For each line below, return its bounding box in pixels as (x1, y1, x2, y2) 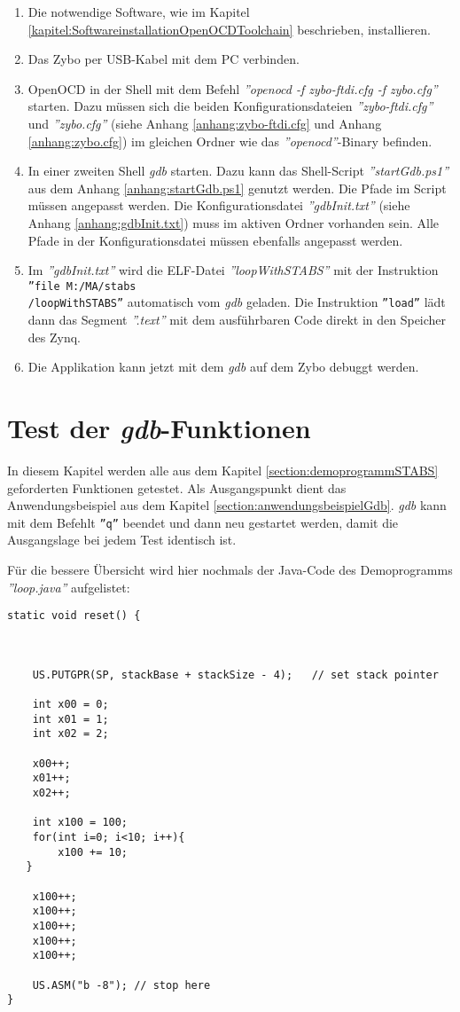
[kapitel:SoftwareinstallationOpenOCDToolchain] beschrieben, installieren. (27, 20, 431, 38)
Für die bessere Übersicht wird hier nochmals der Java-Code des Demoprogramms (7, 560, 453, 578)
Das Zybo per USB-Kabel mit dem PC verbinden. (27, 50, 300, 68)
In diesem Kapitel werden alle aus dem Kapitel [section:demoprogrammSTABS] (7, 460, 439, 479)
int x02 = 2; (32, 727, 109, 741)
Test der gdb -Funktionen (7, 410, 311, 446)
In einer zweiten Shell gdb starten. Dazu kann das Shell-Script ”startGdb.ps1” (27, 161, 449, 180)
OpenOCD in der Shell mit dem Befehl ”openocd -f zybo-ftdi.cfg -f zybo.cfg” (27, 79, 438, 98)
